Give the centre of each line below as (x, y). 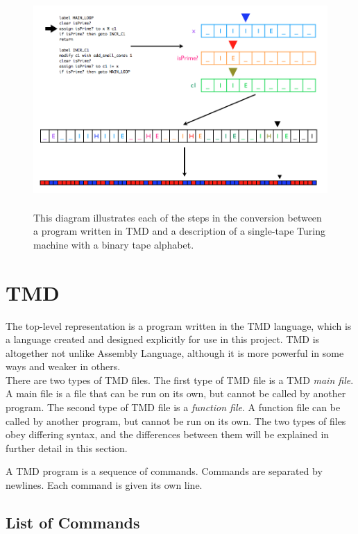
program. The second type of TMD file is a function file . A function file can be (173, 407)
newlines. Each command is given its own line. (104, 485)
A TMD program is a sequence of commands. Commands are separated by (164, 471)
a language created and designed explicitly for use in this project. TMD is (163, 339)
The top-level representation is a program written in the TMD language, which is (179, 325)
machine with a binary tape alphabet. (114, 244)
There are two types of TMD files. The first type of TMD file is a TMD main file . (180, 379)
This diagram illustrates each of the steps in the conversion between (178, 217)
